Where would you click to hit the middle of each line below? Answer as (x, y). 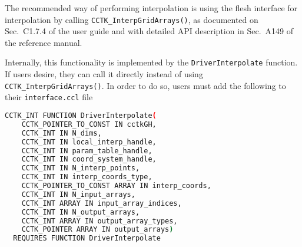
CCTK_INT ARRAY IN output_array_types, (99, 221)
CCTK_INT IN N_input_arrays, (78, 194)
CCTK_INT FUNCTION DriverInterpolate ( (81, 116)
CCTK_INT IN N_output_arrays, (81, 212)
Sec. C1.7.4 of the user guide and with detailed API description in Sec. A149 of (149, 31)
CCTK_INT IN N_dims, (62, 133)
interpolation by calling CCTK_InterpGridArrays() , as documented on (132, 19)
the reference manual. (44, 42)
